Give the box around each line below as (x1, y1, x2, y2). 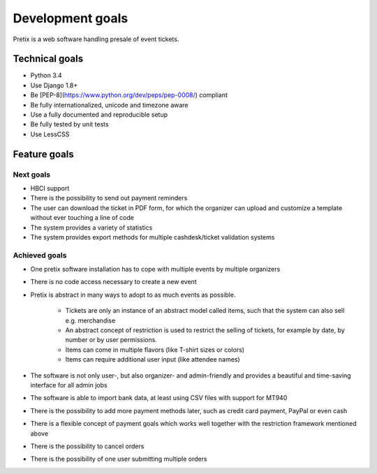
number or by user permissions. (65, 336, 157, 344)
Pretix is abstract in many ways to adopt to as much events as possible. (30, 290, 236, 299)
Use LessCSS (30, 130, 70, 138)
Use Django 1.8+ (30, 81, 78, 89)
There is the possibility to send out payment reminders (30, 194, 188, 202)
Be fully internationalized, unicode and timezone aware (30, 101, 188, 109)
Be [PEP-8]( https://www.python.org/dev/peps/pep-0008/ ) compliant (30, 91, 228, 99)
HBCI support (30, 184, 70, 192)
